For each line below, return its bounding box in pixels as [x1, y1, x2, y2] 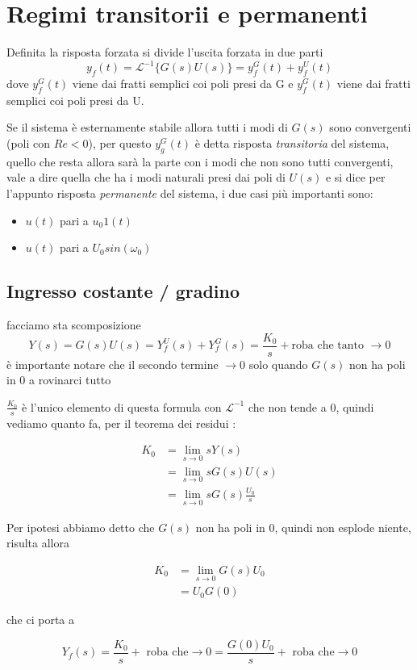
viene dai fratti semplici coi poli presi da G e [72, 75, 294, 92]
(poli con [6, 135, 51, 151]
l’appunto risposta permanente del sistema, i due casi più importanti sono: [6, 184, 373, 201]
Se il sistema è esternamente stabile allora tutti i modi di [6, 119, 288, 136]
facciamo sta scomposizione [6, 316, 141, 333]
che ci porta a [6, 611, 75, 628]
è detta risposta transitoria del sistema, [194, 135, 390, 151]
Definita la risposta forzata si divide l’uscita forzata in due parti [6, 44, 323, 61]
